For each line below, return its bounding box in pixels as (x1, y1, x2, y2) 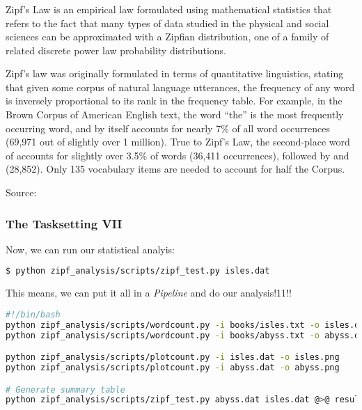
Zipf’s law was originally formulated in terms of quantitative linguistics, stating (6, 66, 344, 81)
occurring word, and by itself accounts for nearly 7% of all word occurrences (6, 120, 331, 135)
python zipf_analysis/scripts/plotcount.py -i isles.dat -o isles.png (6, 352, 340, 363)
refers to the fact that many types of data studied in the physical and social (6, 15, 329, 30)
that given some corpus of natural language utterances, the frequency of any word (6, 79, 355, 94)
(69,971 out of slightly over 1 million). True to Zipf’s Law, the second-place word (6, 134, 350, 149)
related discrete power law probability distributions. (6, 42, 227, 57)
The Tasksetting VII (6, 214, 123, 232)
